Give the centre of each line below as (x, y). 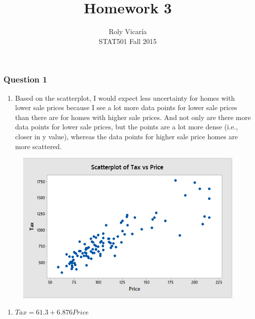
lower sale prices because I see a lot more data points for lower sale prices (126, 107)
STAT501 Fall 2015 (128, 41)
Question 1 (25, 79)
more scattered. (38, 146)
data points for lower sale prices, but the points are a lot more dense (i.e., (127, 127)
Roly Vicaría (128, 31)
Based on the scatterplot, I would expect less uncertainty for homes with (125, 98)
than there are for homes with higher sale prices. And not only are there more (133, 117)
